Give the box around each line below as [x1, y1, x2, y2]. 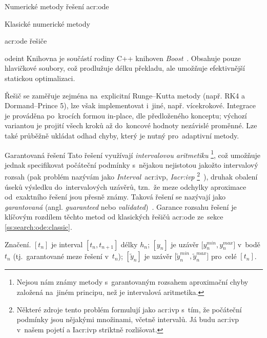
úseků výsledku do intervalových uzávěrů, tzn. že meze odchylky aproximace [5, 181, 247, 192]
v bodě [237, 238, 260, 249]
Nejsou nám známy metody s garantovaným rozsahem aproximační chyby [16, 276, 249, 287]
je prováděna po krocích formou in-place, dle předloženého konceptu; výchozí [5, 110, 247, 121]
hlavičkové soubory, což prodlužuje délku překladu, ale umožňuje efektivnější [5, 63, 245, 73]
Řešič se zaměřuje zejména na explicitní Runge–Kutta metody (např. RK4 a [5, 90, 245, 101]
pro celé [211, 250, 237, 261]
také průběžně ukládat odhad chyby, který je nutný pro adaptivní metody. [5, 130, 239, 141]
